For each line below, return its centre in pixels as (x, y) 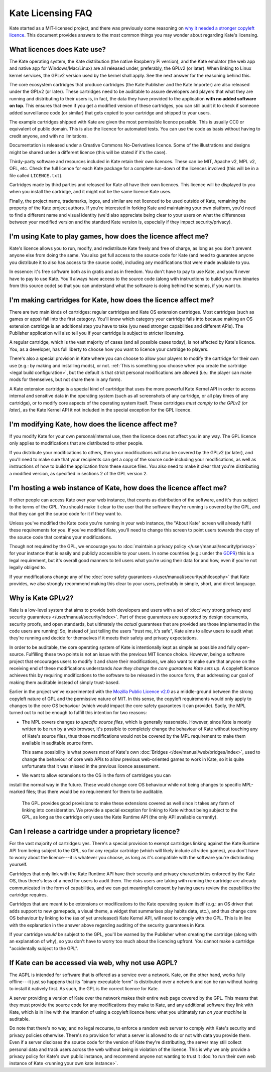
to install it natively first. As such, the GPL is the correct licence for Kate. (84, 989)
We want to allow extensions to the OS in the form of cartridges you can (96, 775)
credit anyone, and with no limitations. (48, 136)
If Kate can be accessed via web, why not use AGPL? (93, 963)
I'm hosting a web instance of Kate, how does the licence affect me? (118, 488)
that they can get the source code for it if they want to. (66, 514)
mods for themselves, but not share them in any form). (66, 379)
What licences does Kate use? (58, 49)
